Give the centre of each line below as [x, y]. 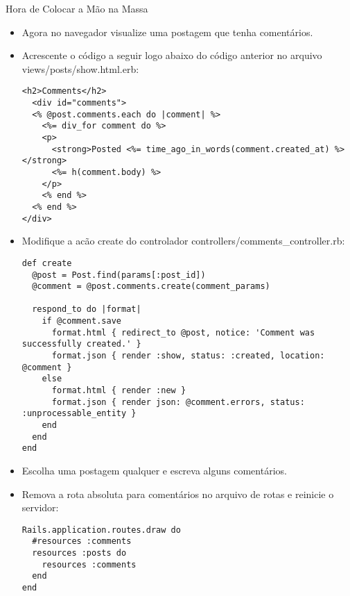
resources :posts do [79, 553]
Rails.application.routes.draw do [101, 530]
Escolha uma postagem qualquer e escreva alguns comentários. [154, 470]
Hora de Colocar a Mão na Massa [77, 8]
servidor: [40, 507]
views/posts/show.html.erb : [80, 68]
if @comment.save [81, 321]
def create [47, 263]
